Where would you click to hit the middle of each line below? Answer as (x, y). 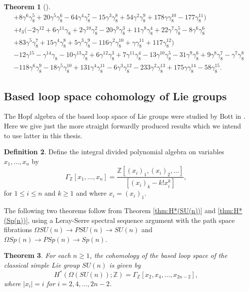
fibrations (18, 229)
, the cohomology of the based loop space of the (158, 255)
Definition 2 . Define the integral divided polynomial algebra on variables (114, 152)
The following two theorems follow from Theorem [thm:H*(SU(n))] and (110, 210)
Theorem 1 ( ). (27, 6)
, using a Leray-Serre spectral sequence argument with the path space (131, 220)
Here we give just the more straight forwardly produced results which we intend (123, 125)
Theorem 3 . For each (37, 255)
